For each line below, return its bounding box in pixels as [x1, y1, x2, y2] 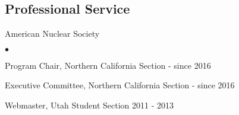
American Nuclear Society [5, 27, 100, 40]
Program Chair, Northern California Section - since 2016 [5, 59, 211, 71]
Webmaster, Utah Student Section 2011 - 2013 [5, 98, 174, 111]
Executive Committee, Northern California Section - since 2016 [5, 79, 235, 91]
